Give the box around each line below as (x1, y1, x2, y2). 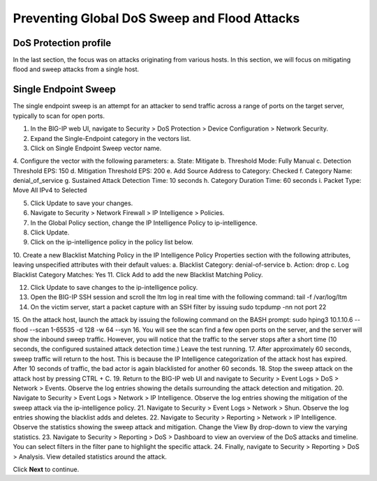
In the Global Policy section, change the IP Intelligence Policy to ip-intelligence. (30, 219, 258, 227)
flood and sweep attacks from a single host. (13, 65, 140, 73)
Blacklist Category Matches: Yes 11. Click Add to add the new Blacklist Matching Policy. (13, 270, 263, 279)
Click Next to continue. (13, 465, 80, 474)
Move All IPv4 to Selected (13, 186, 87, 195)
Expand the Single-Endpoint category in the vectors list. (30, 134, 191, 142)
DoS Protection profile (13, 37, 112, 49)
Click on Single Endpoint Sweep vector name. (30, 144, 162, 152)
